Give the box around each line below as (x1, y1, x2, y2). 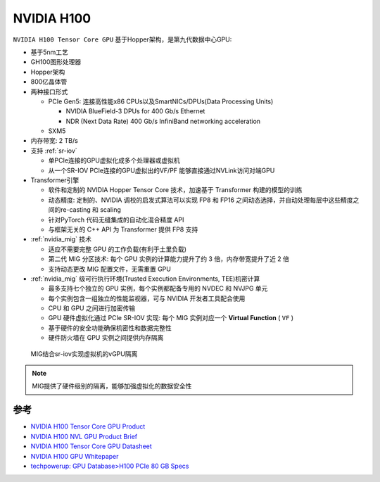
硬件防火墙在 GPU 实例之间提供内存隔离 (48, 334, 164, 342)
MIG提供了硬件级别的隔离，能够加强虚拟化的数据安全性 (32, 382, 192, 391)
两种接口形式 (30, 87, 68, 96)
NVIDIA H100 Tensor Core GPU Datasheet (30, 442, 153, 450)
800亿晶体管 (30, 77, 68, 86)
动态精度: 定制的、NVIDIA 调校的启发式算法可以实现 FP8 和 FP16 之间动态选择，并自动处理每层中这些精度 (48, 196, 353, 204)
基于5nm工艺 (30, 48, 68, 56)
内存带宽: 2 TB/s (30, 137, 79, 145)
